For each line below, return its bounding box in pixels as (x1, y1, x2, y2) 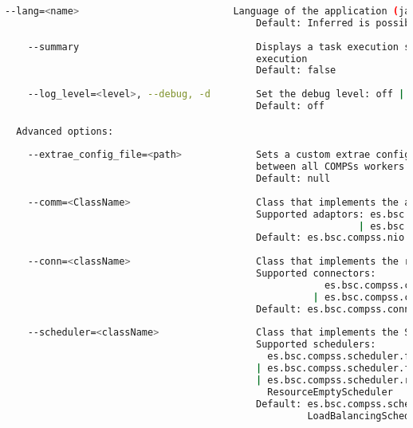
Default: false (256, 65, 336, 77)
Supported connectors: (256, 268, 376, 280)
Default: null (256, 173, 331, 185)
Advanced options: (16, 125, 114, 137)
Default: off (256, 100, 324, 112)
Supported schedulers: (256, 339, 376, 351)
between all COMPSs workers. (256, 161, 411, 173)
